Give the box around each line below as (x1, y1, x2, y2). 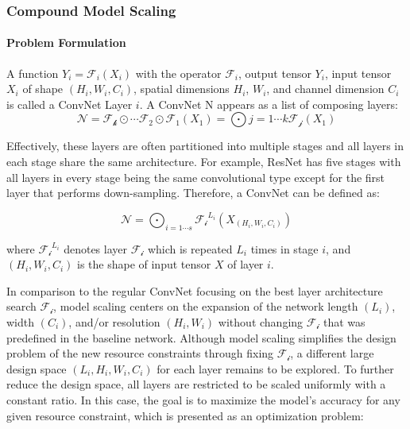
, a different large (290, 345, 374, 361)
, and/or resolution (68, 313, 161, 330)
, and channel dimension (266, 80, 385, 97)
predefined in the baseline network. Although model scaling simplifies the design (6, 329, 396, 346)
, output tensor (238, 64, 311, 81)
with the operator (135, 64, 222, 81)
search (6, 298, 37, 315)
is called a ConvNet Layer (6, 95, 133, 112)
